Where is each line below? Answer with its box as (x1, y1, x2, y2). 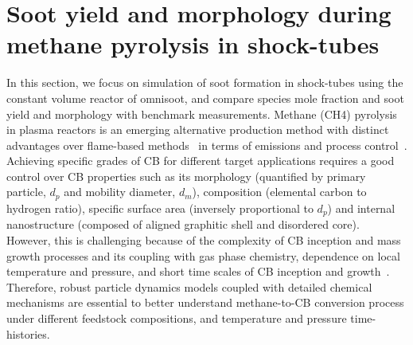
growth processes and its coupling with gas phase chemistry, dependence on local (6, 247, 400, 264)
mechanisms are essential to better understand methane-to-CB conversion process (6, 294, 404, 311)
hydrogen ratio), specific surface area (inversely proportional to (6, 199, 314, 216)
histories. (6, 325, 50, 342)
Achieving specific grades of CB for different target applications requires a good (6, 152, 395, 169)
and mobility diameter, (64, 183, 176, 200)
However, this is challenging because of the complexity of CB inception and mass (6, 231, 401, 248)
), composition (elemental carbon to (192, 183, 367, 200)
